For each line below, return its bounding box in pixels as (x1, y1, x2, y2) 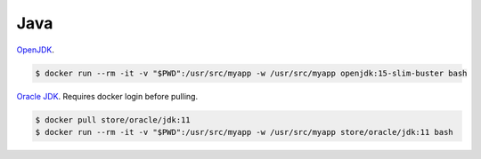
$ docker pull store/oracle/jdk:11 (35, 115, 191, 124)
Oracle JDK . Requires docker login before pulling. (16, 91, 199, 101)
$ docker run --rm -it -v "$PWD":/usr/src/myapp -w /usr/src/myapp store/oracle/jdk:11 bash (35, 127, 453, 137)
